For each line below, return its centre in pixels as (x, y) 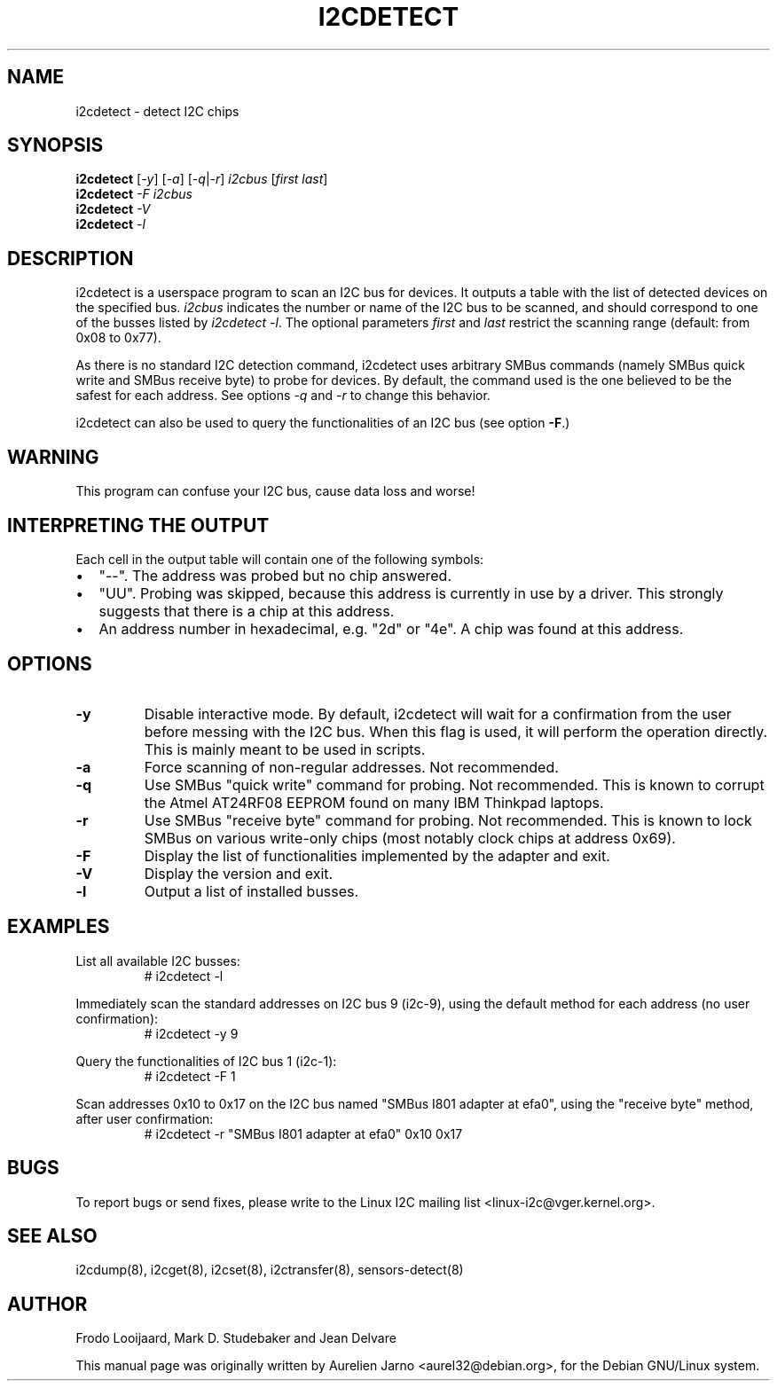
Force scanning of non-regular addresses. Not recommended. (351, 767)
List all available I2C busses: (158, 961)
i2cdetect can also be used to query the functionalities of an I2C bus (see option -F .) (323, 423)
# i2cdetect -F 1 (190, 1076)
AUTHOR (47, 1304)
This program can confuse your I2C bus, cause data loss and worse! (275, 491)
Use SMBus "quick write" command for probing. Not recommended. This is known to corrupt (454, 784)
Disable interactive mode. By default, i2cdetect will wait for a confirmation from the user (438, 714)
